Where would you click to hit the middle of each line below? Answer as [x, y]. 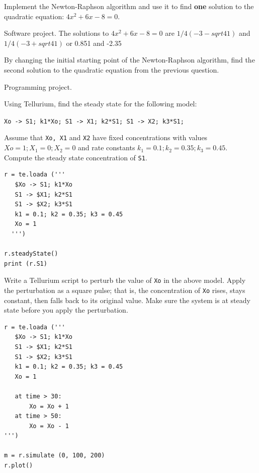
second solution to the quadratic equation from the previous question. [112, 69]
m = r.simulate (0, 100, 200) [55, 456]
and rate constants [107, 147]
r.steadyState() [31, 254]
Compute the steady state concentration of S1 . [76, 157]
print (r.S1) [26, 263]
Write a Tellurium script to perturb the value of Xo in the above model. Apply [125, 280]
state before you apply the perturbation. [66, 310]
